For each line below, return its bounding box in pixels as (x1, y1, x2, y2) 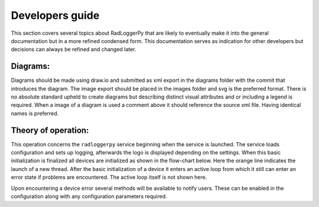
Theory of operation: (11, 125, 89, 135)
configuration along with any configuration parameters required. (11, 193, 168, 200)
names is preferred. (11, 110, 59, 117)
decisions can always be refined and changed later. (11, 46, 136, 53)
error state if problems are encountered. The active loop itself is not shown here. (11, 174, 207, 181)
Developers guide (11, 9, 100, 22)
